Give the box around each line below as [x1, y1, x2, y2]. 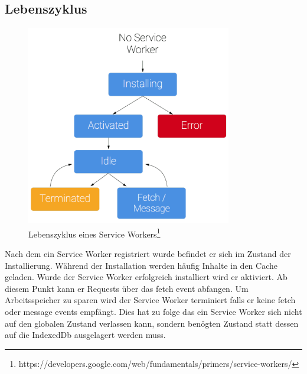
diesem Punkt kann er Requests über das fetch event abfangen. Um [5, 282, 249, 294]
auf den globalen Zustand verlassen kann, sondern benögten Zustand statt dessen [5, 317, 299, 329]
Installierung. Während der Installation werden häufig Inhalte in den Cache [5, 259, 277, 271]
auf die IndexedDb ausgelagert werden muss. [5, 329, 166, 341]
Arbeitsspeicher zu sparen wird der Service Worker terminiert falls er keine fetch [5, 294, 296, 306]
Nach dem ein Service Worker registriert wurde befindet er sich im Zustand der [5, 247, 291, 259]
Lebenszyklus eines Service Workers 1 [28, 226, 161, 240]
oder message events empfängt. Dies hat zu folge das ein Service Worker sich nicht [5, 305, 302, 317]
